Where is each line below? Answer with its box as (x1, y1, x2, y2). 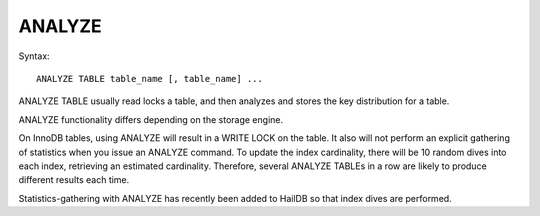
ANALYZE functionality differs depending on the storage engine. (18, 113, 284, 125)
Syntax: (18, 50, 50, 62)
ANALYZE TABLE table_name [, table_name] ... (36, 73, 264, 84)
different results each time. (18, 174, 130, 186)
